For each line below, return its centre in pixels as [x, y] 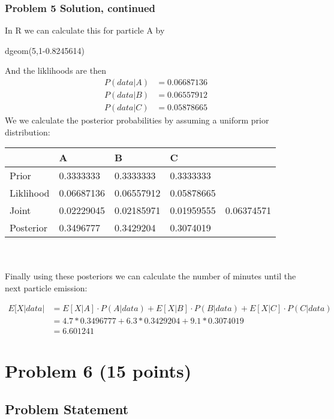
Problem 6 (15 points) [98, 370]
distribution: [28, 132]
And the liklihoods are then [55, 70]
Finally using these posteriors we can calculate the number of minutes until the [151, 276]
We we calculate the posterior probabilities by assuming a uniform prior [137, 120]
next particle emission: [46, 288]
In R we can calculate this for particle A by [85, 30]
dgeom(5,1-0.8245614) [45, 50]
